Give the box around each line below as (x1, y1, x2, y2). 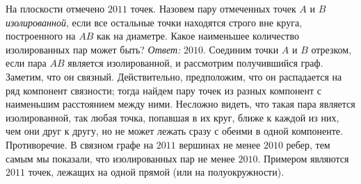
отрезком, (311, 42, 352, 56)
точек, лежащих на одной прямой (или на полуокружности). (28, 165, 284, 179)
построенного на (6, 28, 76, 43)
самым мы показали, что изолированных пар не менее (6, 151, 235, 165)
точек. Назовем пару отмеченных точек (130, 1, 296, 15)
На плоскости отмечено (6, 1, 105, 15)
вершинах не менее (179, 137, 261, 151)
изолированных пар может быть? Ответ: (6, 42, 181, 56)
